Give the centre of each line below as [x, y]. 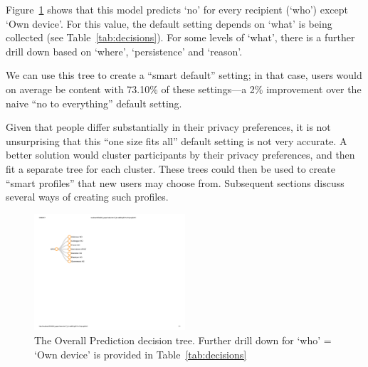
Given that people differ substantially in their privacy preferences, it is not [168, 127]
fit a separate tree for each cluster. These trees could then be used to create [170, 168]
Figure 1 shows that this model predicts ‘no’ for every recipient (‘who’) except [177, 9]
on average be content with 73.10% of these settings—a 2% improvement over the [184, 89]
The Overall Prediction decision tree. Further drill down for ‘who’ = [183, 340]
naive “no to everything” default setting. [94, 103]
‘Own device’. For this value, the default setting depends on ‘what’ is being [169, 23]
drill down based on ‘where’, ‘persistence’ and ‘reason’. [124, 51]
